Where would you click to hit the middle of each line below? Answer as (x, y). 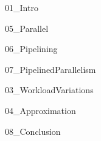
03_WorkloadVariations (49, 90)
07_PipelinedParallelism (50, 69)
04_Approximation (40, 110)
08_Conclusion (33, 131)
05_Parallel (27, 28)
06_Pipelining (31, 49)
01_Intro (22, 7)
